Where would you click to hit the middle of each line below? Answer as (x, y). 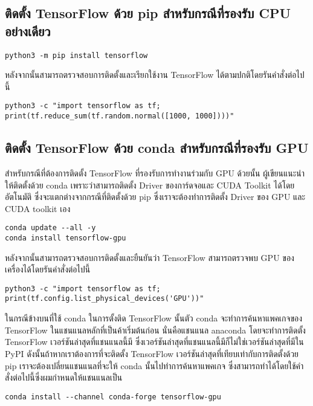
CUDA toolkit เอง (38, 208)
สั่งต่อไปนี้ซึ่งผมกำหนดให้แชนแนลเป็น (64, 377)
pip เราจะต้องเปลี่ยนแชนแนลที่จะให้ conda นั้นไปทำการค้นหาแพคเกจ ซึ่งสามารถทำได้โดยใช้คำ (154, 365)
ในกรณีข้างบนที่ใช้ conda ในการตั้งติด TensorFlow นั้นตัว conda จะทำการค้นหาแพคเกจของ (154, 318)
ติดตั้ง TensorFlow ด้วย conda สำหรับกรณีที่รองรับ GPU (157, 148)
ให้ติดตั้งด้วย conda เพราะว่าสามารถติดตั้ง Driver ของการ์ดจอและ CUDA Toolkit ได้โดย (150, 185)
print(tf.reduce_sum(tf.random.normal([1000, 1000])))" (120, 116)
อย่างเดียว (28, 31)
